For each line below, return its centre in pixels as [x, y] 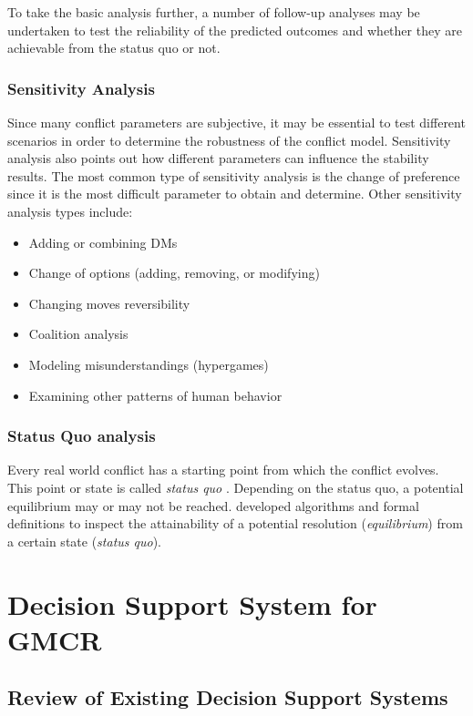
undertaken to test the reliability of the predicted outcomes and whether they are [235, 30]
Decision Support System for [192, 603]
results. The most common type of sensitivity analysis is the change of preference [234, 175]
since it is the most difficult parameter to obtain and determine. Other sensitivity [235, 194]
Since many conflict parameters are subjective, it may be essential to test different [236, 122]
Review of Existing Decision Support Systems [228, 697]
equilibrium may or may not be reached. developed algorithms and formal [213, 505]
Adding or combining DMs [103, 242]
